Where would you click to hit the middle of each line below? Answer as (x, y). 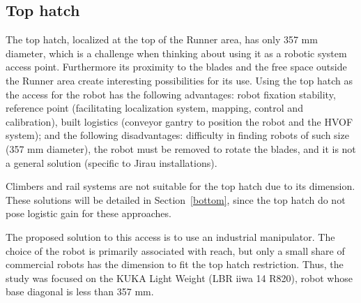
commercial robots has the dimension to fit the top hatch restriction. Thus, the (175, 264)
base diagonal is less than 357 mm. (80, 291)
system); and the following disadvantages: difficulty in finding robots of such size (177, 135)
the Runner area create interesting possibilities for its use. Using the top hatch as (179, 80)
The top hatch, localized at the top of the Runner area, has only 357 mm (162, 39)
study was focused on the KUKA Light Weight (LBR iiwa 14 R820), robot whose (179, 278)
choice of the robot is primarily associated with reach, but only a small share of (175, 250)
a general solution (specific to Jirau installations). (112, 162)
